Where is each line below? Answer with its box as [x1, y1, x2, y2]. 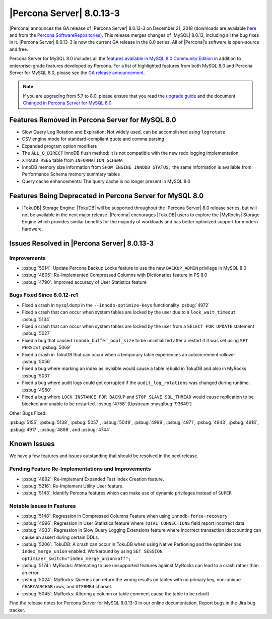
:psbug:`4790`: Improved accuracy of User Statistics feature [22, 279, 147, 285]
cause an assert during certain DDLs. [22, 534, 99, 540]
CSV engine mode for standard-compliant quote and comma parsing [22, 136, 165, 142]
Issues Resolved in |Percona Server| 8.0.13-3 [9, 239, 154, 247]
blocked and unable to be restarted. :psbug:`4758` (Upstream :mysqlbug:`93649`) [22, 401, 192, 407]
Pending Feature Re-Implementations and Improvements [9, 465, 151, 472]
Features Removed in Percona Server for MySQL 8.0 [9, 115, 176, 124]
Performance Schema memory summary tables [22, 171, 120, 177]
